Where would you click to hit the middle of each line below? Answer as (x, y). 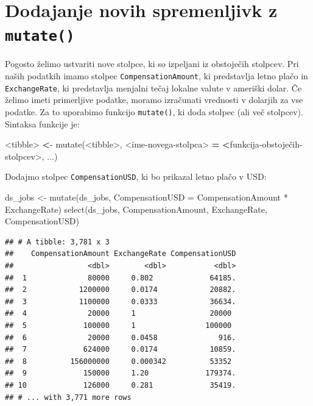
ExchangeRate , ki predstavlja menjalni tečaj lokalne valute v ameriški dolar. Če (153, 87)
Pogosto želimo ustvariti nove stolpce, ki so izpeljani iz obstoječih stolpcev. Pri (152, 64)
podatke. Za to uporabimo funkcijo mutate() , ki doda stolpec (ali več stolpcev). (154, 111)
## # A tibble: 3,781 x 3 (57, 242)
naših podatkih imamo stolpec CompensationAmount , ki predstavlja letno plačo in (156, 76)
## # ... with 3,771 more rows (68, 397)
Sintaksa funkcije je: (42, 123)
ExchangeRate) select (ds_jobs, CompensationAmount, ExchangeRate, (136, 209)
